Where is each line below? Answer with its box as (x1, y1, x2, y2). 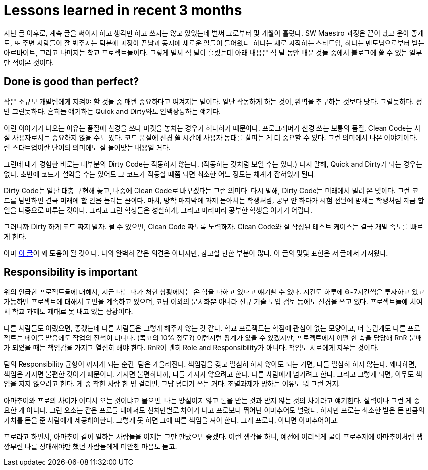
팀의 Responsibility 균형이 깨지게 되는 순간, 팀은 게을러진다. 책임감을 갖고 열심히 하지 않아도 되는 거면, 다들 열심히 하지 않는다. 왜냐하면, (4, 360, 417, 369)
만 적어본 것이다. (4, 58, 54, 67)
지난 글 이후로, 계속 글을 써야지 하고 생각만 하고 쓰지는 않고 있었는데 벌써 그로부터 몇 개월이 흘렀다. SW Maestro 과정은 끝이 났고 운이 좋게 (4, 28, 424, 37)
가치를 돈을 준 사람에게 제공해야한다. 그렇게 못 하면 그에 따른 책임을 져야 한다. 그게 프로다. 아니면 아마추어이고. (4, 416, 339, 425)
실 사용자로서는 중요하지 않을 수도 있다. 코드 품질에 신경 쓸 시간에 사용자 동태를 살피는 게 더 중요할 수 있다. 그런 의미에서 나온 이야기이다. (4, 133, 418, 142)
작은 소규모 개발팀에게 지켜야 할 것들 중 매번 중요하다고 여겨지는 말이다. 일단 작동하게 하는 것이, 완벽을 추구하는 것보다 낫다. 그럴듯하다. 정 (4, 97, 422, 106)
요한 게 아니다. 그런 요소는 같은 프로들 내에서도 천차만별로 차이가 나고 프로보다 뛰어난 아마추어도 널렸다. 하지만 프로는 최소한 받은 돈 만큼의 (4, 406, 425, 415)
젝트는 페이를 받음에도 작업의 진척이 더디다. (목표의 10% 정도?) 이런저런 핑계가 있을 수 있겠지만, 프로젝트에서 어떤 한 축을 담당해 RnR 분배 (4, 334, 422, 342)
